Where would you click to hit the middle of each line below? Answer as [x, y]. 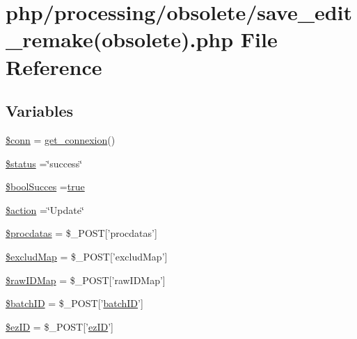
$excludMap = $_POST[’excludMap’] [87, 256]
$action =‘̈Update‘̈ [45, 209]
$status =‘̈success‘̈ [44, 163]
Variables [40, 111]
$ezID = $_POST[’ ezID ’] [59, 326]
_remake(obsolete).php [120, 39]
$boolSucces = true [45, 187]
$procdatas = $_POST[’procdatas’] [81, 233]
